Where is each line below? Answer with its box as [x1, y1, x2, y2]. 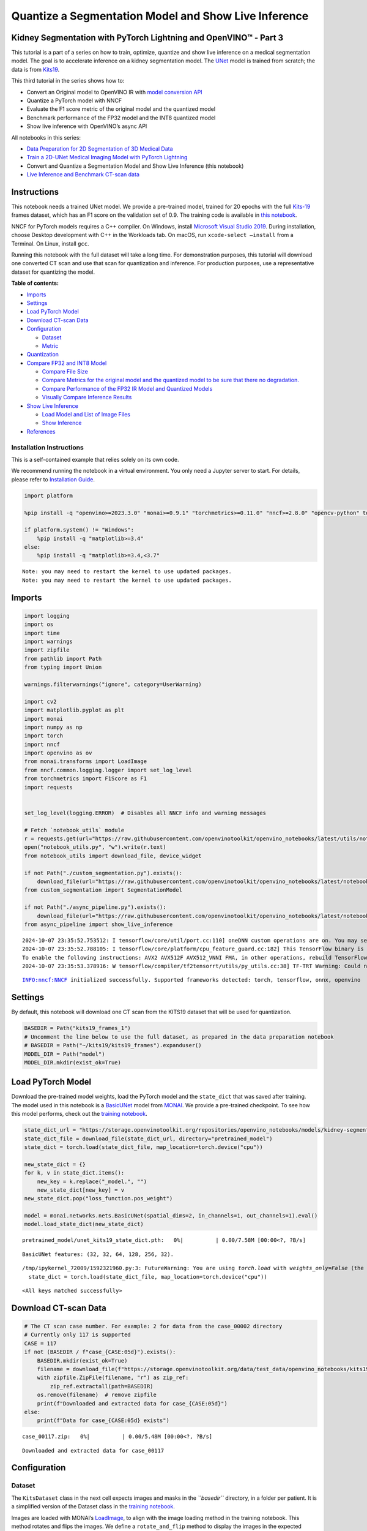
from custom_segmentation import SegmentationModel [24, 887, 183, 893]
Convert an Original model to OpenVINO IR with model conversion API [26, 88, 202, 96]
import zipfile [24, 647, 70, 653]
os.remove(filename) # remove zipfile [37, 1391, 157, 1399]
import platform [24, 492, 73, 499]
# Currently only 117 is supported [24, 1331, 131, 1338]
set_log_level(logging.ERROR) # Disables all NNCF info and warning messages [24, 809, 266, 816]
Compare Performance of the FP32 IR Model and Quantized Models [42, 385, 213, 392]
